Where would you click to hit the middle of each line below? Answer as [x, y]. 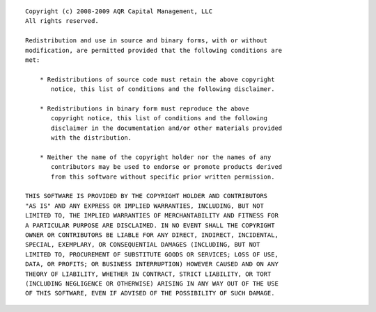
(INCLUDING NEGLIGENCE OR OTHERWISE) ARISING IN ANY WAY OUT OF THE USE [152, 284]
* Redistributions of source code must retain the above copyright [157, 79]
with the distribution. [92, 138]
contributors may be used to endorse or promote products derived [167, 167]
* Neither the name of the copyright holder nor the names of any [155, 157]
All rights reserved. [62, 21]
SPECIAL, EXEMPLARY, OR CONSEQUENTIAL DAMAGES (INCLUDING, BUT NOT [143, 245]
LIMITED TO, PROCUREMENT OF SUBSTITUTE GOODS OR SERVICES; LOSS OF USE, [152, 254]
